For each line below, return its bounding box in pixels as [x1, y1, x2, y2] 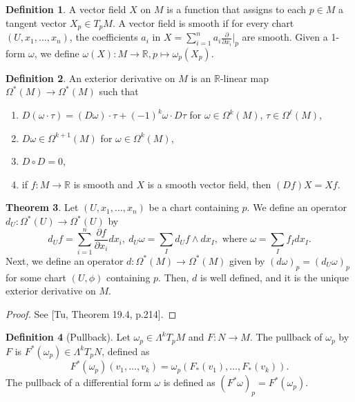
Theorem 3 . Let [6, 200, 79, 214]
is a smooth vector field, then [147, 177, 271, 191]
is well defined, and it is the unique [200, 270, 349, 284]
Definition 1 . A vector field [6, 2, 126, 16]
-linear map [220, 70, 269, 85]
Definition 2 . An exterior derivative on [6, 70, 175, 85]
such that [99, 84, 139, 99]
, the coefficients [69, 30, 138, 44]
